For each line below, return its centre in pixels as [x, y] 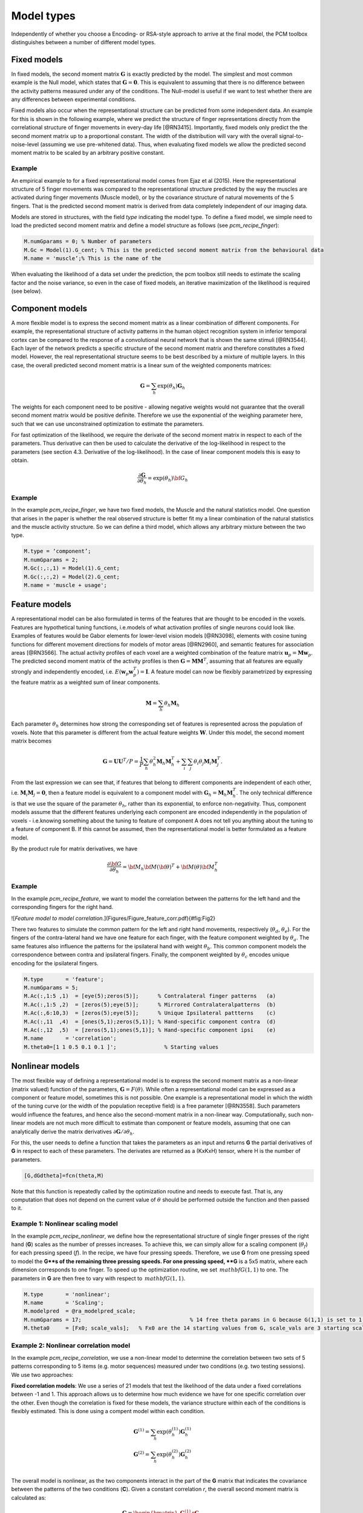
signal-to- [291, 136]
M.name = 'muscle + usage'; [65, 585]
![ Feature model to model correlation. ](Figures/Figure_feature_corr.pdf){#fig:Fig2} [113, 918]
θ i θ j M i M [206, 762]
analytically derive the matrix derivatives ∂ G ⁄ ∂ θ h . [73, 1132]
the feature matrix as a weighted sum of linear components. [86, 682]
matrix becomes [31, 741]
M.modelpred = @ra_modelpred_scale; [80, 1311]
